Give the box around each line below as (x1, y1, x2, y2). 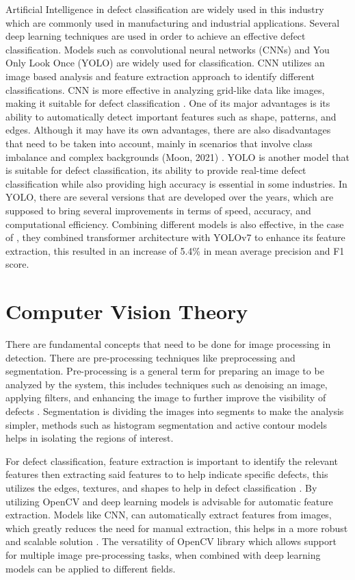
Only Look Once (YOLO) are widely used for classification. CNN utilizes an (5, 55, 325, 70)
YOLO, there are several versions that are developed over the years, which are (5, 190, 334, 204)
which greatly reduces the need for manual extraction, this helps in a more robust (5, 520, 348, 535)
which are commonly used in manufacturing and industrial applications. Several (5, 15, 340, 29)
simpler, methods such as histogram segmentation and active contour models (5, 417, 328, 431)
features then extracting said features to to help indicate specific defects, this (5, 467, 328, 481)
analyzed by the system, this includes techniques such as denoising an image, (5, 377, 328, 391)
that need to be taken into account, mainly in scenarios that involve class (5, 136, 313, 150)
